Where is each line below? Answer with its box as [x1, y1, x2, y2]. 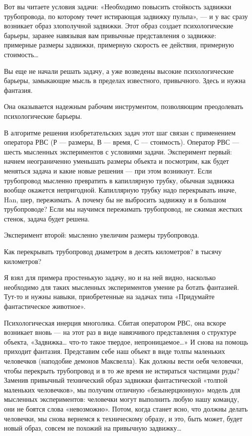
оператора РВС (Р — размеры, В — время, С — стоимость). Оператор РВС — [4, 137, 239, 147]
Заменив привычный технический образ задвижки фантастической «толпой [4, 375, 228, 385]
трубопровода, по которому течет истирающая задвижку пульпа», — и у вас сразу [4, 11, 248, 21]
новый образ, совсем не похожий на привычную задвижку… [4, 423, 182, 433]
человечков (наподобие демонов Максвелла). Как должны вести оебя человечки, [4, 356, 243, 366]
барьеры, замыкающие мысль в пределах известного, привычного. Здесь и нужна [4, 75, 246, 86]
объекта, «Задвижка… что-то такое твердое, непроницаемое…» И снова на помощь [4, 336, 248, 347]
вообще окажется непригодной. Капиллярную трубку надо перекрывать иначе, [4, 185, 237, 195]
